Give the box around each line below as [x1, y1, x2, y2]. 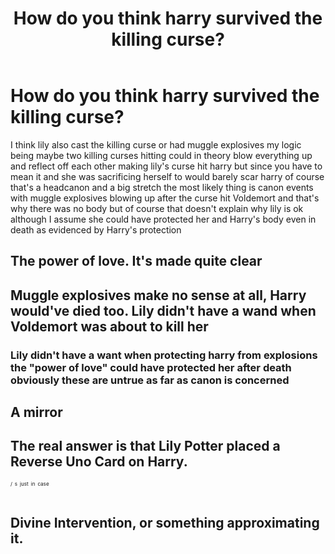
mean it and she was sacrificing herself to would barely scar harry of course [10, 170, 325, 182]
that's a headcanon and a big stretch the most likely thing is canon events [10, 181, 314, 193]
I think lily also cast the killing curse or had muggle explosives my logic [10, 138, 302, 151]
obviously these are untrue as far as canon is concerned [10, 373, 290, 387]
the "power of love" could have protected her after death [10, 360, 292, 374]
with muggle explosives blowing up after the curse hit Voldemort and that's [10, 192, 320, 204]
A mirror [10, 404, 63, 421]
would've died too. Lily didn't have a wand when [10, 302, 317, 319]
